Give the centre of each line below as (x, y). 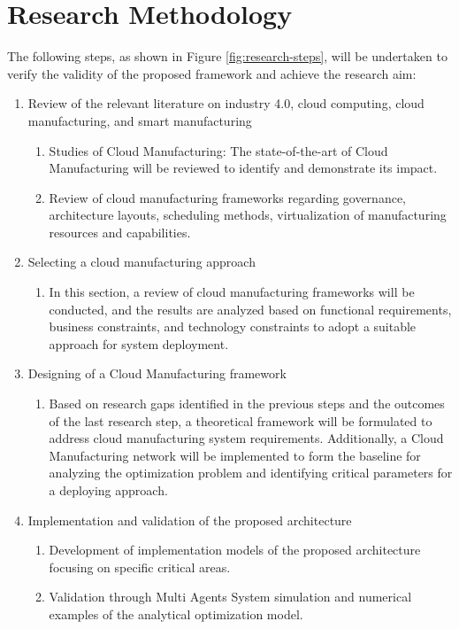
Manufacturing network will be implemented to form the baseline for (235, 455)
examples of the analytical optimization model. (176, 613)
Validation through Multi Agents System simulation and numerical (230, 597)
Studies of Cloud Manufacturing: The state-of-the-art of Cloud (218, 150)
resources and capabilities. (120, 232)
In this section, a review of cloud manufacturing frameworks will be (232, 292)
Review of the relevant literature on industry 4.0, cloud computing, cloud (226, 103)
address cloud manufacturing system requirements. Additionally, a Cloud (246, 438)
